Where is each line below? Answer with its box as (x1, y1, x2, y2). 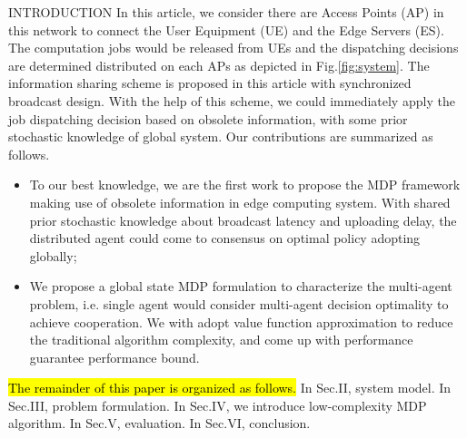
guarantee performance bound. (29, 347, 200, 366)
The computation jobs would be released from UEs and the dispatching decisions (8, 38, 459, 57)
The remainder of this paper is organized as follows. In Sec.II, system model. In (8, 378, 452, 397)
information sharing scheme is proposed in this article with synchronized (8, 73, 412, 92)
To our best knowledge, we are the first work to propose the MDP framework (29, 175, 461, 194)
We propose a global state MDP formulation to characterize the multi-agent (29, 277, 452, 296)
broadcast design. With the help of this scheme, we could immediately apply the (8, 91, 455, 110)
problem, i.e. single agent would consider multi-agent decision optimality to (29, 294, 449, 313)
